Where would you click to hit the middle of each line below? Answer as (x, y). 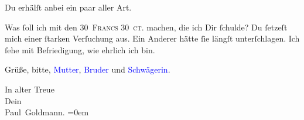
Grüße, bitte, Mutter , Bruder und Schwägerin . (88, 69)
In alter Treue (30, 89)
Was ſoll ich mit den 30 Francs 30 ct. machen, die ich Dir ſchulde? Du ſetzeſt (146, 27)
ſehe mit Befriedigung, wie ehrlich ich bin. (80, 49)
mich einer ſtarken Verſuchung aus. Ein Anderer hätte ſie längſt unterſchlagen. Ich (152, 38)
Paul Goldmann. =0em (47, 112)
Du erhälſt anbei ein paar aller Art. (68, 7)
